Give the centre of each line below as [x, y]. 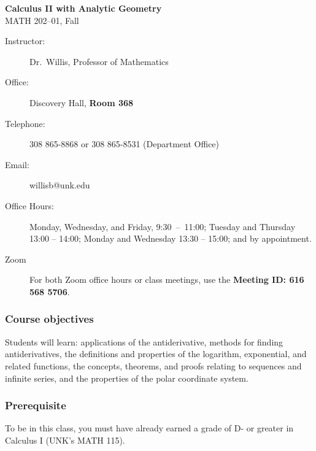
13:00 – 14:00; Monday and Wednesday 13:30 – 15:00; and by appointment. [171, 238]
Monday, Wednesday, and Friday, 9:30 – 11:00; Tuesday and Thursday [163, 226]
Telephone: [25, 123]
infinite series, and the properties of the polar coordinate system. [127, 378]
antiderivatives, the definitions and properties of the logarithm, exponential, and [156, 354]
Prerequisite [36, 405]
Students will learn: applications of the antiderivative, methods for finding [144, 341]
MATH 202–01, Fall [42, 20]
